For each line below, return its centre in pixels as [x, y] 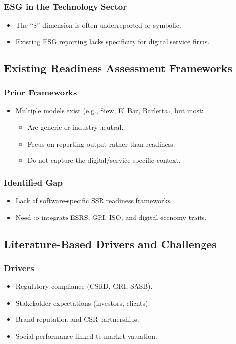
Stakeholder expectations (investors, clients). [83, 302]
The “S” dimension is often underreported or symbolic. [98, 25]
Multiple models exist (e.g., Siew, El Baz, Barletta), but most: [110, 110]
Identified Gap [33, 182]
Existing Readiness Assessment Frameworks [118, 68]
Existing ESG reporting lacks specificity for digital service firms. [113, 41]
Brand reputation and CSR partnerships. [77, 319]
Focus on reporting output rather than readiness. [101, 143]
